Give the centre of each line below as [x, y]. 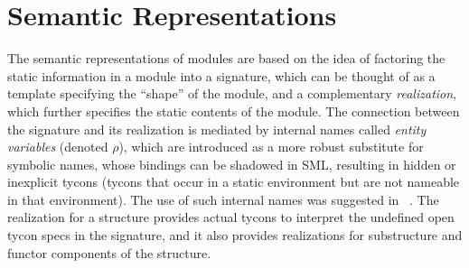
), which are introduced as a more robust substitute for [271, 147]
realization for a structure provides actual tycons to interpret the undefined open [231, 217]
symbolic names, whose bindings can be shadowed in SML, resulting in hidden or [232, 164]
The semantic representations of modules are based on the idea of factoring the [226, 58]
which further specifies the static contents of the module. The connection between [234, 111]
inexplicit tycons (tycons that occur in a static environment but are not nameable [234, 182]
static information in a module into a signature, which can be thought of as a [221, 75]
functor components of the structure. [109, 252]
